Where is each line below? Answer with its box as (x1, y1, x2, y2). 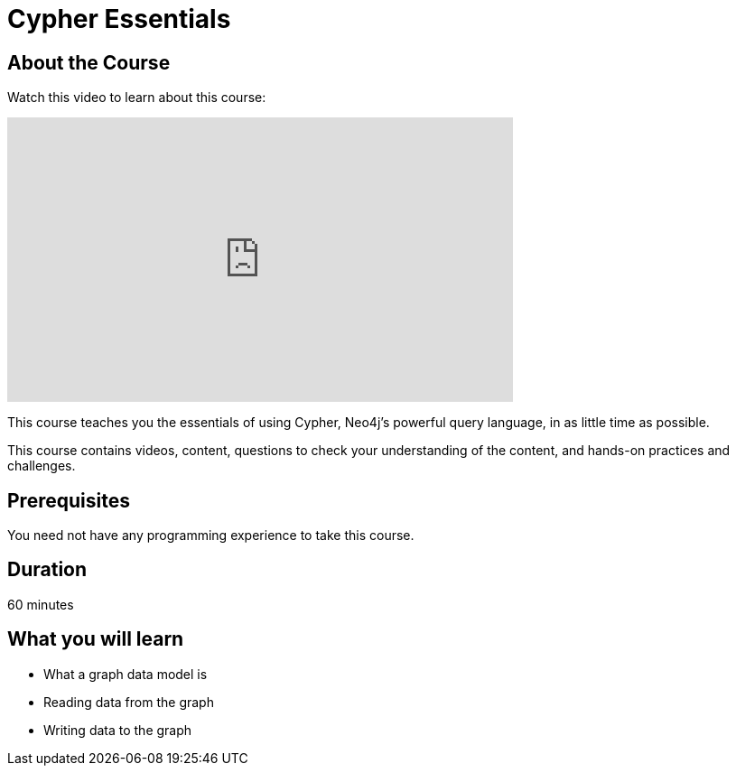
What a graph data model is (43, 666, 208, 682)
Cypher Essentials (7, 4, 231, 34)
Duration (7, 558, 88, 582)
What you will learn (7, 628, 184, 651)
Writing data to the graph (43, 722, 192, 738)
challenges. (7, 458, 76, 474)
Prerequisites (7, 489, 130, 512)
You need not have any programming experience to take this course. (7, 527, 415, 544)
